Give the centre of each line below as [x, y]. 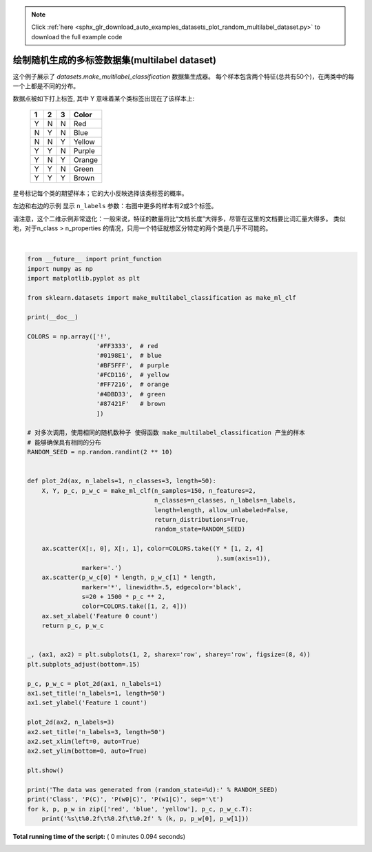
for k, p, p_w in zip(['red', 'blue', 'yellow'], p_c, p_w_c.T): [140, 809]
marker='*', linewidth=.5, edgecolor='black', [162, 587]
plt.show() [45, 771]
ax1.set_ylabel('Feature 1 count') [87, 703]
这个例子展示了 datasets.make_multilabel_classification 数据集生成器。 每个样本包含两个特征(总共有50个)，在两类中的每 [184, 77]
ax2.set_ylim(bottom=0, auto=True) [87, 751]
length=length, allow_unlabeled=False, [221, 510]
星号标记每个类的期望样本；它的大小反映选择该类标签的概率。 [100, 193]
